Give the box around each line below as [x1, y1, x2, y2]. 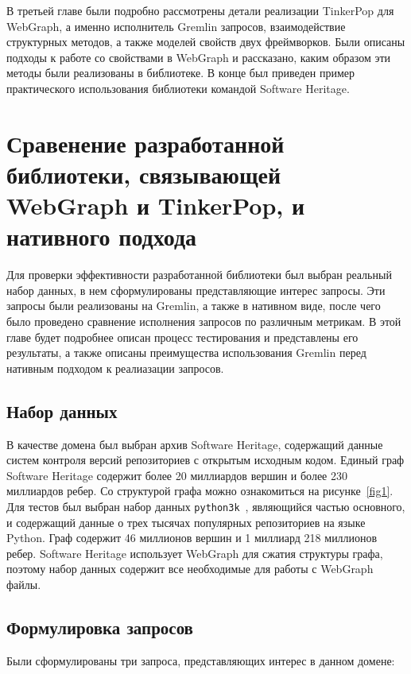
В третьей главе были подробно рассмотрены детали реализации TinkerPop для [6, 2, 394, 18]
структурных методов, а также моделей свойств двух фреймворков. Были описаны [6, 33, 405, 50]
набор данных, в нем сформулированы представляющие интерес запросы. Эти [6, 281, 386, 298]
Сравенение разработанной [6, 126, 285, 159]
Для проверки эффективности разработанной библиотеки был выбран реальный [6, 266, 392, 283]
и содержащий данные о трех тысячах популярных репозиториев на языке [6, 513, 366, 530]
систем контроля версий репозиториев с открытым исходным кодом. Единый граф [6, 451, 405, 468]
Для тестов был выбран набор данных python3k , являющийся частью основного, [6, 498, 405, 514]
